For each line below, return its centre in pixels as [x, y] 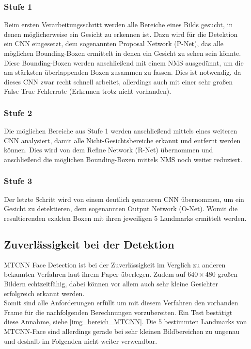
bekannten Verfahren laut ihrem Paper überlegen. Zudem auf [95, 274]
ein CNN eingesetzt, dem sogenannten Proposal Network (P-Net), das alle [114, 43]
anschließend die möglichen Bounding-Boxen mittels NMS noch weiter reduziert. [123, 159]
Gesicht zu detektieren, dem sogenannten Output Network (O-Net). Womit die [121, 208]
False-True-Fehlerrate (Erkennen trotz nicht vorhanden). [88, 91]
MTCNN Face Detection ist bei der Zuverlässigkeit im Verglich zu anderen [115, 264]
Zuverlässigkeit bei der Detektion [89, 244]
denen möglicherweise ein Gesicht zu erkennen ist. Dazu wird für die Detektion [121, 34]
